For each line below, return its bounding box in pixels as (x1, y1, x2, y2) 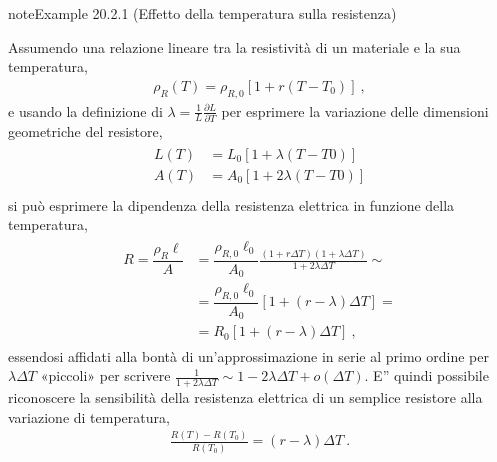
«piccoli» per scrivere (40, 365, 171, 386)
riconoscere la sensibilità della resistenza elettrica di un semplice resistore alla (8, 386, 483, 407)
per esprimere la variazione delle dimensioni (221, 100, 489, 121)
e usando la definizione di (8, 100, 163, 121)
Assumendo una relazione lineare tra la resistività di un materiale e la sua (8, 36, 461, 57)
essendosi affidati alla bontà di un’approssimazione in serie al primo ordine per (8, 345, 489, 366)
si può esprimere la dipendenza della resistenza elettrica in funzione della (8, 194, 455, 215)
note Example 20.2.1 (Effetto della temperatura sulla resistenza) (8, 3, 397, 23)
